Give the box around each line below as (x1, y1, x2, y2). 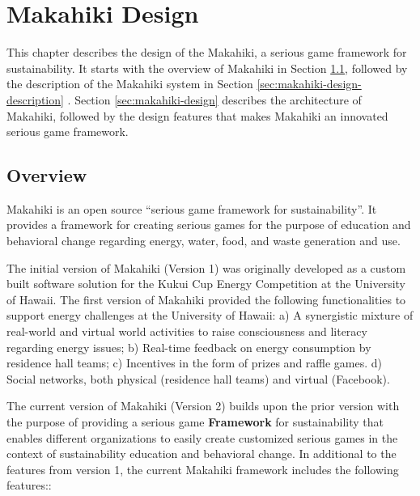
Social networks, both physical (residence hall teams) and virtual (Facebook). (6, 370, 390, 387)
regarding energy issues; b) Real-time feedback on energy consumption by (6, 338, 371, 355)
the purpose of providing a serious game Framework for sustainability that (6, 413, 384, 430)
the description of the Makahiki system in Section (6, 75, 253, 92)
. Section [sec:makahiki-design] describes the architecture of (67, 91, 362, 108)
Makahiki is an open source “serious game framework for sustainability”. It (6, 200, 377, 217)
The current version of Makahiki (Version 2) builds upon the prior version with (6, 397, 400, 414)
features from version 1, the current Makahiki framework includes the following (6, 460, 399, 477)
